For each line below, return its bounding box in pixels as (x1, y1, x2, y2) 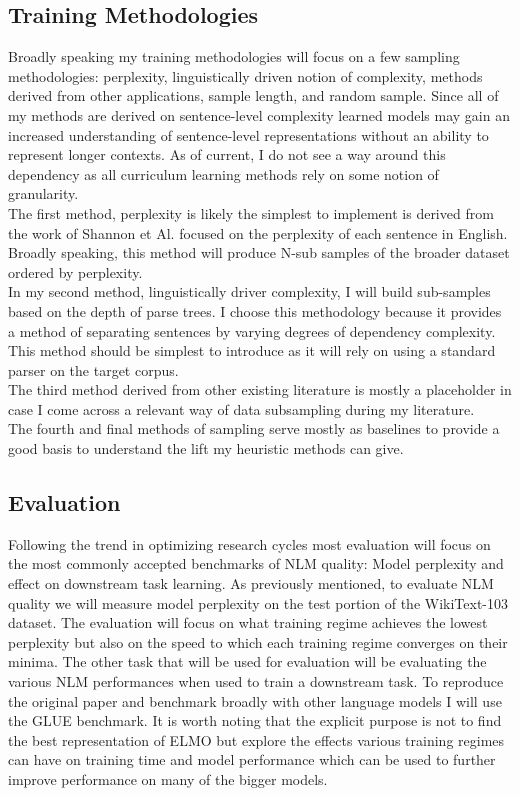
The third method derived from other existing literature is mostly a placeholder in (8, 379, 512, 400)
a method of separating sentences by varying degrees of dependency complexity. (8, 320, 496, 341)
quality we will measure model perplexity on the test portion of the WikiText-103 (8, 592, 508, 613)
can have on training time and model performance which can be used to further (8, 749, 496, 770)
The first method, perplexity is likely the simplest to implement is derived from (8, 202, 494, 223)
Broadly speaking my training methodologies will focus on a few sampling (8, 46, 460, 67)
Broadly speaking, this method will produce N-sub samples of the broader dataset (8, 242, 510, 263)
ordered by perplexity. (8, 261, 143, 282)
